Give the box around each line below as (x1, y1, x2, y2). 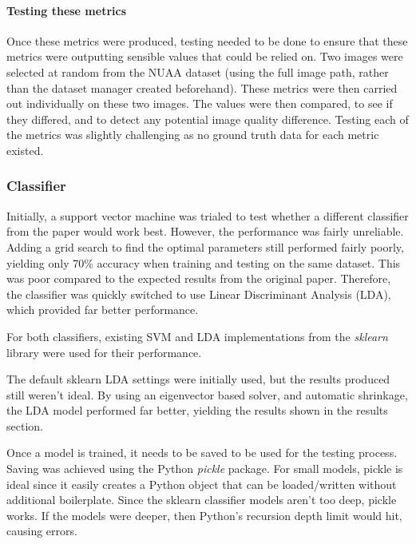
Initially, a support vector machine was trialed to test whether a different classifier (6, 207, 409, 224)
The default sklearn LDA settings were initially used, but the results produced (6, 371, 390, 387)
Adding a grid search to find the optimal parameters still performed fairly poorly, (6, 238, 404, 255)
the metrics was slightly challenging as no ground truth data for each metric (6, 126, 379, 143)
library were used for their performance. (6, 343, 202, 360)
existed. (6, 141, 44, 158)
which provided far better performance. (6, 301, 199, 318)
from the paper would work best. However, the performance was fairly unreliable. (6, 223, 404, 240)
